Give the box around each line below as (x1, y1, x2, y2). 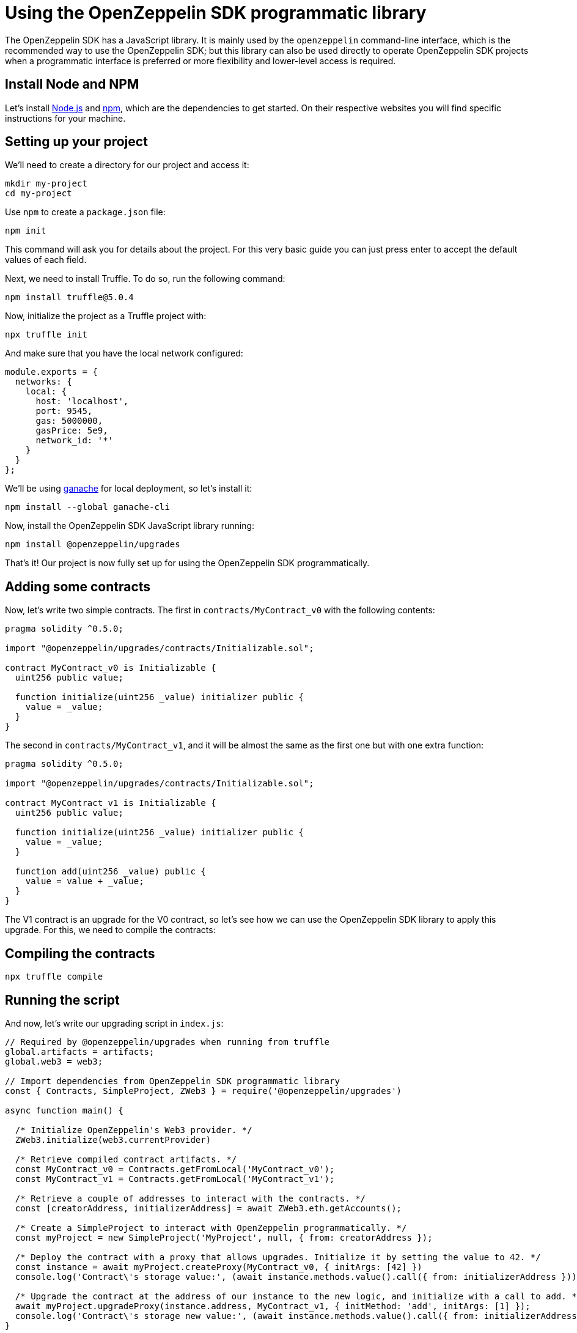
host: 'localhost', (35, 396, 129, 407)
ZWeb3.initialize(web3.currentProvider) (15, 1134, 211, 1145)
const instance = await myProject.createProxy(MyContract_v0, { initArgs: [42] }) (15, 1261, 422, 1272)
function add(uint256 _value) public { (15, 866, 206, 877)
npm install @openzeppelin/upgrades (5, 539, 180, 550)
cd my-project (5, 188, 72, 199)
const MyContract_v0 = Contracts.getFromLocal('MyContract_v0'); (15, 1164, 335, 1174)
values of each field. (5, 254, 87, 265)
